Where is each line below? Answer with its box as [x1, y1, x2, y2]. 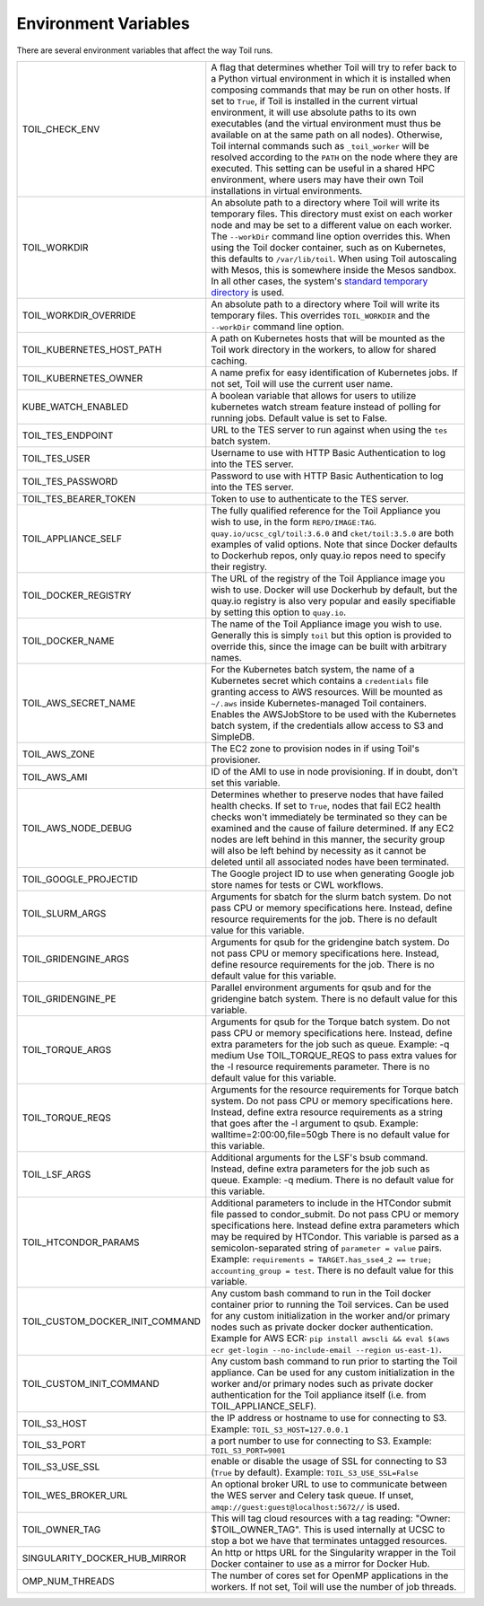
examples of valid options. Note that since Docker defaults [211, 538, 458, 550]
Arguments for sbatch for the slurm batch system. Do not [211, 890, 452, 902]
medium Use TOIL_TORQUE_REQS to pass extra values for [211, 1049, 457, 1061]
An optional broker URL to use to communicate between [211, 1478, 448, 1490]
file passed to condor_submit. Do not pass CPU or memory [211, 1207, 459, 1220]
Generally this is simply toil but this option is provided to [211, 628, 452, 641]
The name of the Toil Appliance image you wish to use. [211, 618, 443, 630]
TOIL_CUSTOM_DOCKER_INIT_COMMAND [22, 1315, 202, 1328]
